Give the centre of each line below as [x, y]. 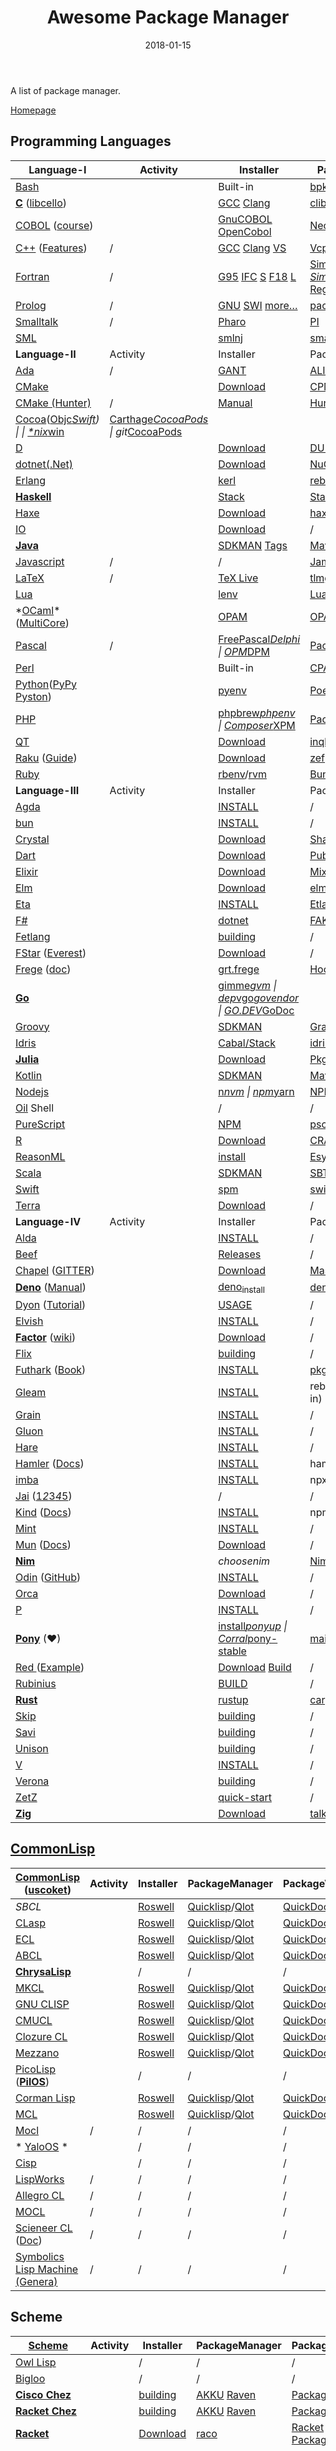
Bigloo [30, 2378]
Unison [32, 1748]
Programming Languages [91, 141]
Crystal [32, 839]
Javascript [40, 561]
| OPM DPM [244, 651]
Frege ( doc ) [43, 969]
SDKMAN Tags [253, 545]
